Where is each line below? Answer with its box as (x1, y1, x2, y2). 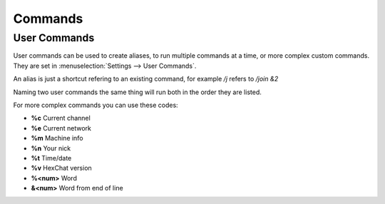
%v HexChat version (31, 164, 92, 173)
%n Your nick (31, 143, 71, 153)
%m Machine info (31, 134, 83, 143)
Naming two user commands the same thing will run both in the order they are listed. (13, 88, 262, 96)
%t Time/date (31, 153, 72, 162)
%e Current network (31, 123, 92, 132)
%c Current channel (31, 114, 91, 123)
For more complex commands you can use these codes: (13, 101, 178, 109)
